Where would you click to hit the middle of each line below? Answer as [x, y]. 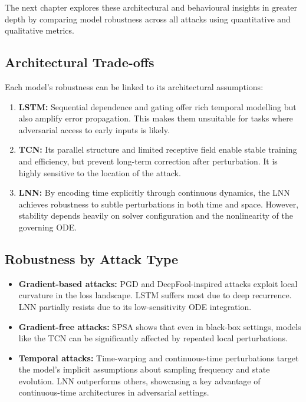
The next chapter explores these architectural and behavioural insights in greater [151, 7]
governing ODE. [48, 227]
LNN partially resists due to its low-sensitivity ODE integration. [135, 306]
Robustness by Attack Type [92, 258]
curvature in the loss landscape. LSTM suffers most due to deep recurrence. [155, 295]
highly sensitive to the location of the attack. [100, 172]
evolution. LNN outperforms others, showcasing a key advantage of [139, 380]
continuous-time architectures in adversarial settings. [114, 392]
